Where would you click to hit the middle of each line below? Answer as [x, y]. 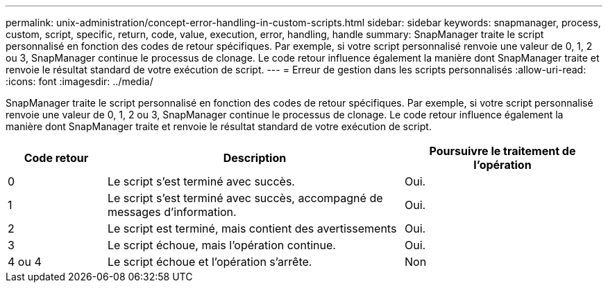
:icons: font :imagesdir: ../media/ [79, 81]
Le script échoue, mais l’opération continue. [221, 245]
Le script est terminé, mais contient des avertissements [252, 228]
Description [255, 158]
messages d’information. [172, 212]
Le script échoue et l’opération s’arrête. [210, 262]
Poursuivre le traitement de [503, 151]
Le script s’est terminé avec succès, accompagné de [245, 198]
